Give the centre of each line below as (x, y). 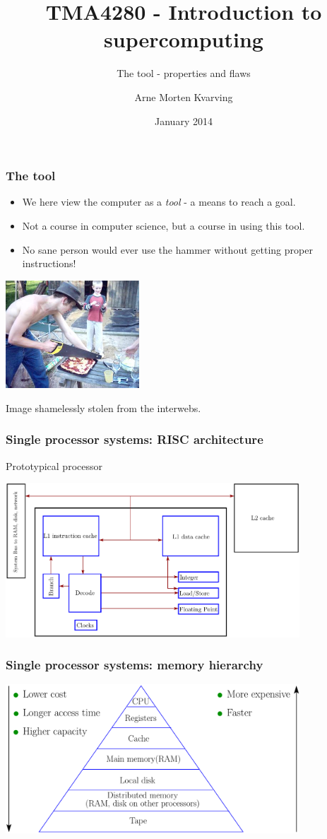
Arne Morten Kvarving (184, 96)
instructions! (49, 263)
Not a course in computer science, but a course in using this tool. (163, 225)
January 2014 (184, 121)
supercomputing (184, 39)
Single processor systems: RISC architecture (135, 439)
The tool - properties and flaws (184, 73)
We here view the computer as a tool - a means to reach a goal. (159, 202)
